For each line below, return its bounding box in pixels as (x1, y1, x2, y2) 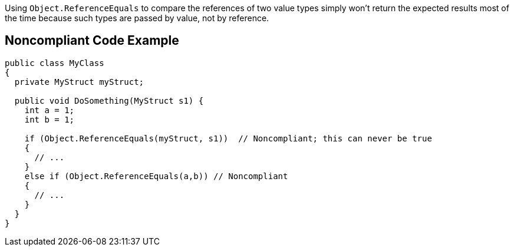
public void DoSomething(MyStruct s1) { (14, 95, 204, 105)
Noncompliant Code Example (5, 33, 179, 48)
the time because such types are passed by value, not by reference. (5, 13, 269, 23)
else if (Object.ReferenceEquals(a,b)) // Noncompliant (24, 171, 288, 181)
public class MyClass (5, 58, 104, 68)
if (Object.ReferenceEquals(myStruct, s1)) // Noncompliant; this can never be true (24, 133, 432, 143)
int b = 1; (24, 114, 75, 124)
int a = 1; (24, 105, 75, 115)
